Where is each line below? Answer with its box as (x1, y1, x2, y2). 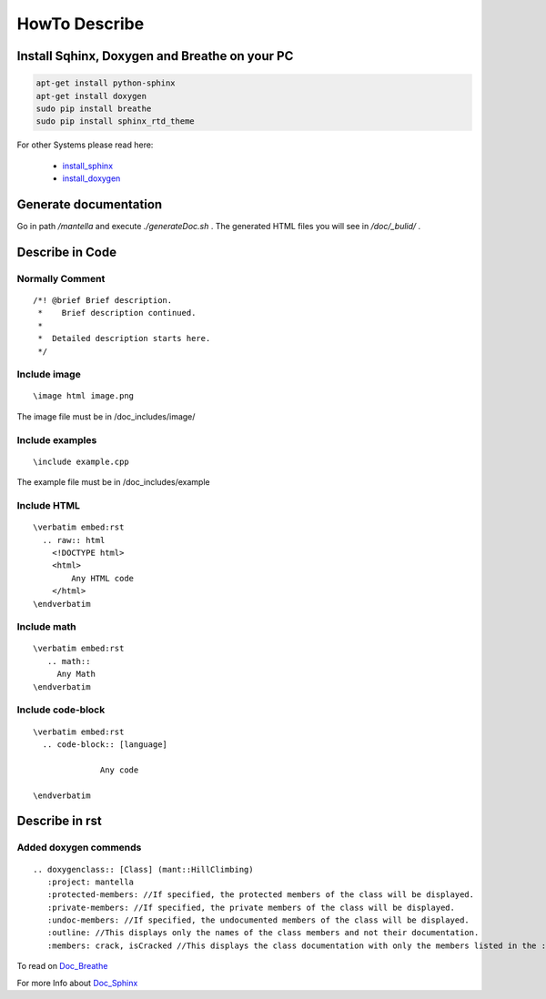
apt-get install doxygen (35, 91, 147, 101)
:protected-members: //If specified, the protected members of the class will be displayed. (46, 890, 475, 900)
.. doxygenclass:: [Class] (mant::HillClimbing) (33, 864, 254, 874)
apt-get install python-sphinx (35, 78, 177, 88)
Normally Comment (16, 272, 106, 285)
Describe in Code (16, 244, 117, 259)
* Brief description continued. (37, 308, 197, 318)
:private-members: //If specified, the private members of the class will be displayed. (46, 902, 455, 913)
